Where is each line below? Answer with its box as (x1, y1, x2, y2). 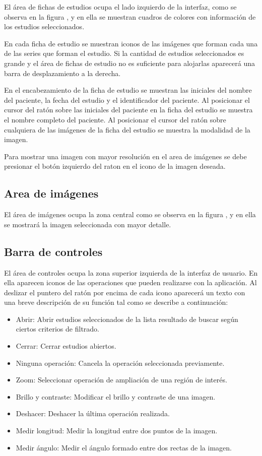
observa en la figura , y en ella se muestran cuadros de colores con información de (4, 11, 256, 22)
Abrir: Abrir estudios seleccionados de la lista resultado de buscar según (16, 313, 238, 324)
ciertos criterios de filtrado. (16, 323, 99, 334)
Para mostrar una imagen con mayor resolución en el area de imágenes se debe (4, 151, 247, 161)
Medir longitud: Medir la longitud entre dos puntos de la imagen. (16, 425, 218, 436)
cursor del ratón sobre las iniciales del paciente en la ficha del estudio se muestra (4, 104, 253, 115)
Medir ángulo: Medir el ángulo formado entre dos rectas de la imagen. (16, 442, 232, 452)
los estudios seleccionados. (4, 21, 85, 32)
